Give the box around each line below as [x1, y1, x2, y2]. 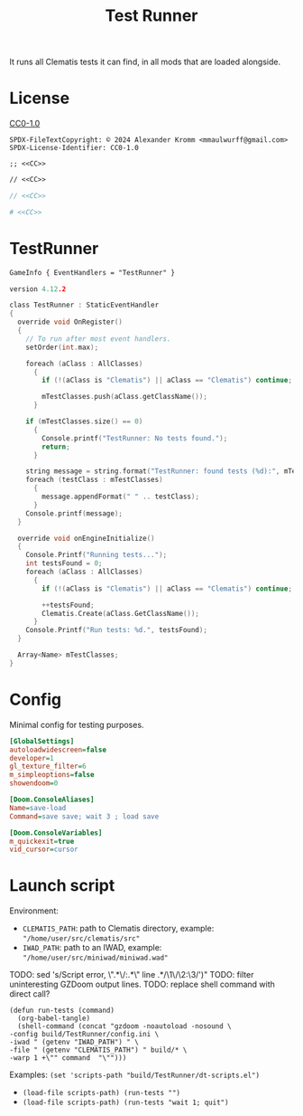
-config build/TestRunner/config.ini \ [9, 1030, 160, 1039]
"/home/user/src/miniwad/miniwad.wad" [22, 953, 169, 963]
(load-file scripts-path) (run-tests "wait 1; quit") [22, 1098, 229, 1108]
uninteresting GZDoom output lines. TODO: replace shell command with [9, 979, 275, 990]
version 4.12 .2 [9, 284, 67, 294]
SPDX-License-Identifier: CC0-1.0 [9, 144, 140, 153]
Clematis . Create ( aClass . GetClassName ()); [41, 609, 200, 618]
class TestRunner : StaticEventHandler [9, 300, 160, 310]
